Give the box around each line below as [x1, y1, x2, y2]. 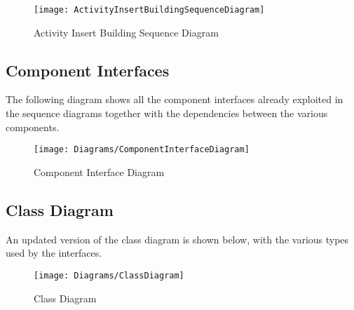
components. [6, 119, 60, 134]
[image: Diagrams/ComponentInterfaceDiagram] [34, 144, 250, 155]
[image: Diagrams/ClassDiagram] [34, 270, 184, 281]
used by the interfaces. [6, 245, 102, 260]
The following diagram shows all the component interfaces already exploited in [6, 92, 343, 107]
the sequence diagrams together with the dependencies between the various [6, 106, 328, 121]
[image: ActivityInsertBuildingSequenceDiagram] [34, 5, 265, 15]
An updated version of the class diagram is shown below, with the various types [6, 231, 349, 246]
